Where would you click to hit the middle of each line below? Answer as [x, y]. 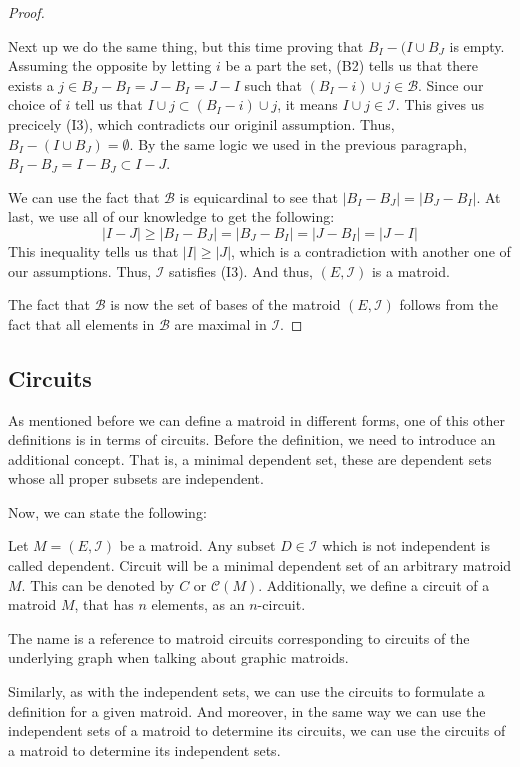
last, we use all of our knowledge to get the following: [171, 216]
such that [273, 84]
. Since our [451, 84]
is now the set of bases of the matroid [225, 304]
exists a [31, 84]
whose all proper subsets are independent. [136, 478]
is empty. [477, 45]
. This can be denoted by [98, 584]
